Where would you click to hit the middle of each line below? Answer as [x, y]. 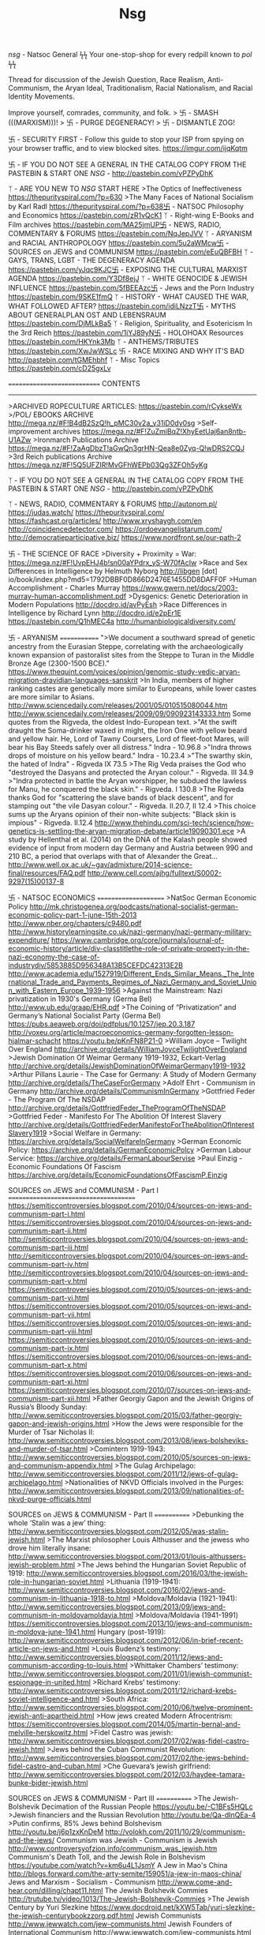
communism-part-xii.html [49, 1399]
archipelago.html [35, 1483]
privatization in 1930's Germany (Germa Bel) [80, 999]
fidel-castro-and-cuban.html [54, 1766]
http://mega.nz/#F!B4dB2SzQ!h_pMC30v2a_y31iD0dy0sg [102, 423]
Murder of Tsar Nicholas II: [51, 1432]
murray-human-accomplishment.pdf [67, 596]
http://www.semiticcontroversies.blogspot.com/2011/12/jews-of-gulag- [123, 1474]
